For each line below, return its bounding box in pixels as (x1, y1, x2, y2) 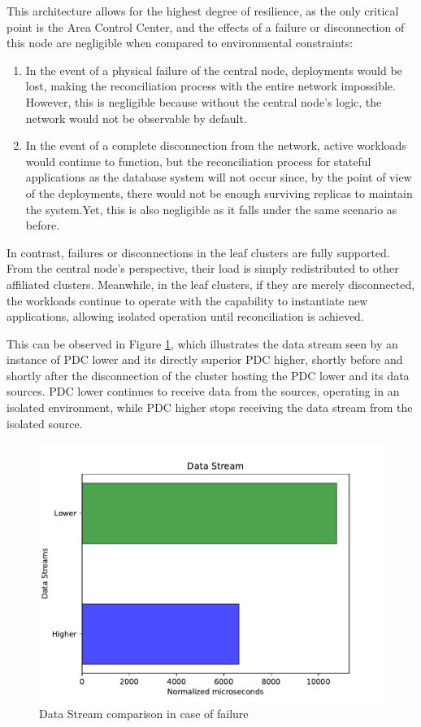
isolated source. (7, 414, 83, 431)
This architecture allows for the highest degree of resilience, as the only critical (7, 2, 399, 19)
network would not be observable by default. (25, 109, 247, 126)
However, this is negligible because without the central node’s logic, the (25, 93, 382, 110)
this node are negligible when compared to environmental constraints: (7, 34, 354, 51)
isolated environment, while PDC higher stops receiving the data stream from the (7, 399, 413, 416)
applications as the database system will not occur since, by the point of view (25, 169, 412, 186)
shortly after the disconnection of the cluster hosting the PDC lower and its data (7, 366, 410, 383)
